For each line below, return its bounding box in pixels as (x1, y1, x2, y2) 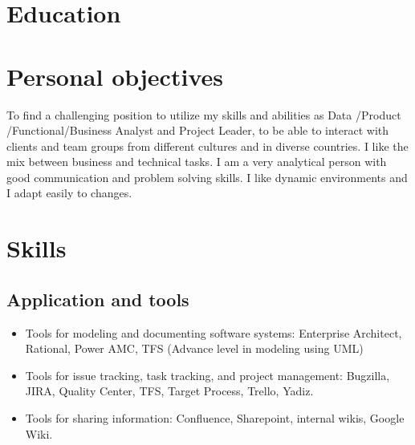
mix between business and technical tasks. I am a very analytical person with (6, 153, 387, 170)
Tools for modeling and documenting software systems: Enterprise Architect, (25, 324, 402, 341)
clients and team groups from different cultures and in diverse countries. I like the (6, 137, 409, 154)
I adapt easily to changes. (6, 184, 132, 201)
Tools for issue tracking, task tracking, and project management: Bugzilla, (25, 366, 390, 383)
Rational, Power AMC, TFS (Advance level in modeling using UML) (25, 340, 364, 357)
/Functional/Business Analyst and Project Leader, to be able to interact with (6, 122, 389, 139)
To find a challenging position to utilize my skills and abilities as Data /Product (6, 106, 401, 123)
